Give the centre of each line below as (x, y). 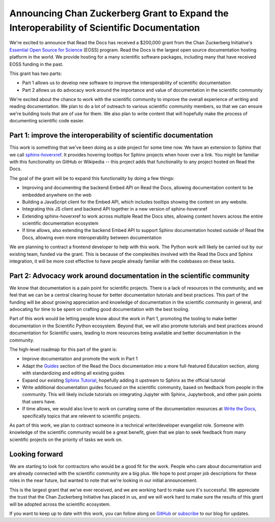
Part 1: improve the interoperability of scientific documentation (111, 135)
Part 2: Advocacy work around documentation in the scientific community (129, 276)
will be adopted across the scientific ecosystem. (60, 504)
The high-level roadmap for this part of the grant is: (63, 350)
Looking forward (36, 454)
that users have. (39, 401)
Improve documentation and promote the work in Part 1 (80, 359)
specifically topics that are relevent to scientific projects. (81, 416)
